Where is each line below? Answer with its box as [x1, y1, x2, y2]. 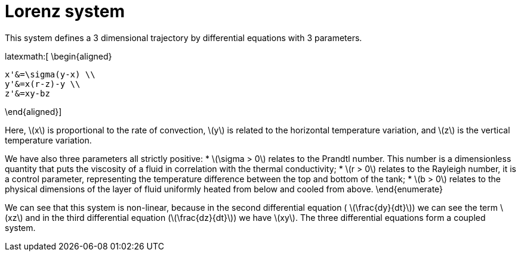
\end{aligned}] [5, 106, 62, 117]
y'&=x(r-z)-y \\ [5, 79, 81, 89]
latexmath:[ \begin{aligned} [5, 51, 112, 61]
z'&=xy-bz [5, 88, 50, 98]
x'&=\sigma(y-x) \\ [5, 69, 95, 79]
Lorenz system [5, 1, 125, 21]
